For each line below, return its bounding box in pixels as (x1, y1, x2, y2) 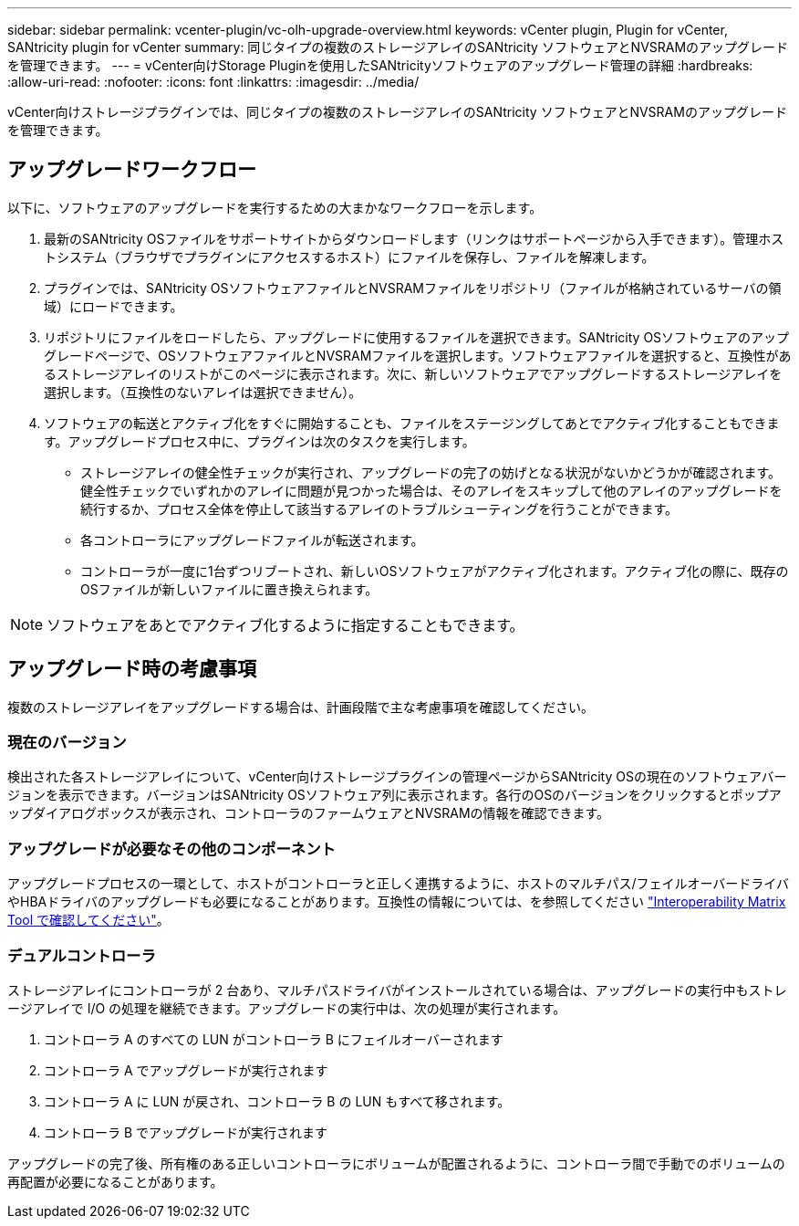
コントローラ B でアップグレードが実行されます (44, 1124, 328, 1140)
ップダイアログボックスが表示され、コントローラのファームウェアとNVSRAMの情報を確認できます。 (7, 805, 610, 822)
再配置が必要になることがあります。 (7, 1173, 223, 1189)
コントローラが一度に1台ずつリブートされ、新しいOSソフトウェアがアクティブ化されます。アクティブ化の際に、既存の (80, 562, 789, 579)
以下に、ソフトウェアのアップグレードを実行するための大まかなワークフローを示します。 (7, 199, 543, 215)
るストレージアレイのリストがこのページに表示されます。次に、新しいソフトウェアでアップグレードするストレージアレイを (44, 365, 783, 382)
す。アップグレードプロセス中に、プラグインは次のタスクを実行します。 (44, 433, 475, 449)
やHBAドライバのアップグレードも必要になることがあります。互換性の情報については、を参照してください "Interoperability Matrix (7, 894, 786, 910)
